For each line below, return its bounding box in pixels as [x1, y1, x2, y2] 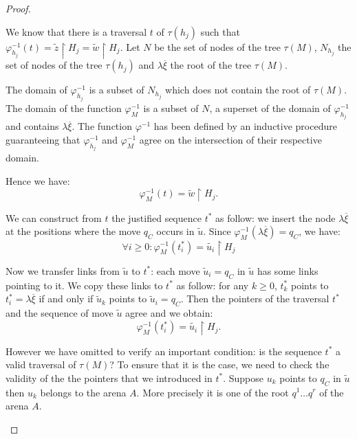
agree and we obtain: [125, 306, 213, 320]
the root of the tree [170, 58, 252, 72]
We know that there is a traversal [6, 24, 147, 38]
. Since [203, 224, 231, 238]
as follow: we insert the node [215, 210, 336, 225]
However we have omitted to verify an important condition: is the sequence [6, 344, 322, 358]
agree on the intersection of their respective [139, 132, 322, 146]
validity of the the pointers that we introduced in [6, 370, 213, 385]
